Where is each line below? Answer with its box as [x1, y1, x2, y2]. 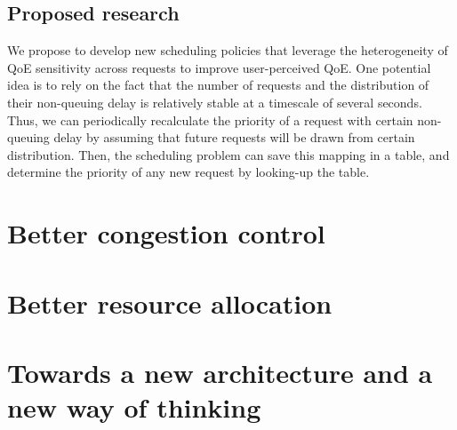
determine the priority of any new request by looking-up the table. [7, 163, 370, 181]
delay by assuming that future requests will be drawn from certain [53, 128, 415, 147]
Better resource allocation [7, 284, 333, 321]
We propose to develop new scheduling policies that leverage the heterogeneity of [7, 41, 448, 60]
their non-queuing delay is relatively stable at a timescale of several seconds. [7, 92, 422, 111]
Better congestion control [7, 215, 325, 251]
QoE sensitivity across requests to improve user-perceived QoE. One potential [7, 58, 431, 76]
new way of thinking [7, 389, 261, 426]
